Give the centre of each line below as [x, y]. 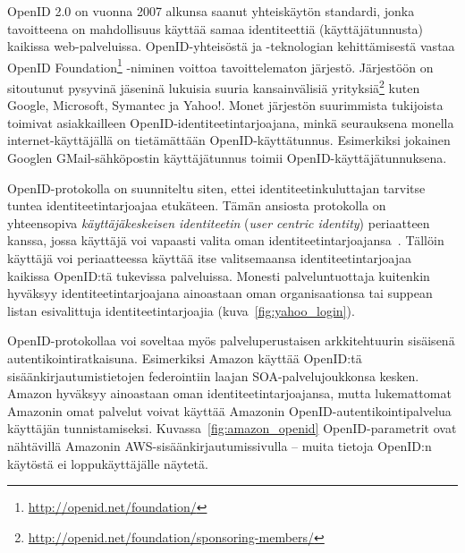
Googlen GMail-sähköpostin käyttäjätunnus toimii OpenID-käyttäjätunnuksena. [227, 158]
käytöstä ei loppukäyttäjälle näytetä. [108, 463]
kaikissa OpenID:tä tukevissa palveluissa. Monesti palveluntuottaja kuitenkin [219, 275]
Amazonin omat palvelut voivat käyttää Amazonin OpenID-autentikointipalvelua [229, 410]
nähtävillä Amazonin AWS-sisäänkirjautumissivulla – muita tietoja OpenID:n [220, 445]
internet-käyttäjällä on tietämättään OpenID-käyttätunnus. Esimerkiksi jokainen [229, 140]
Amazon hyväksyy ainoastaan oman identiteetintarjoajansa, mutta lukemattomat [229, 393]
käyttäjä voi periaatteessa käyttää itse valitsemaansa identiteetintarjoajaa [209, 258]
